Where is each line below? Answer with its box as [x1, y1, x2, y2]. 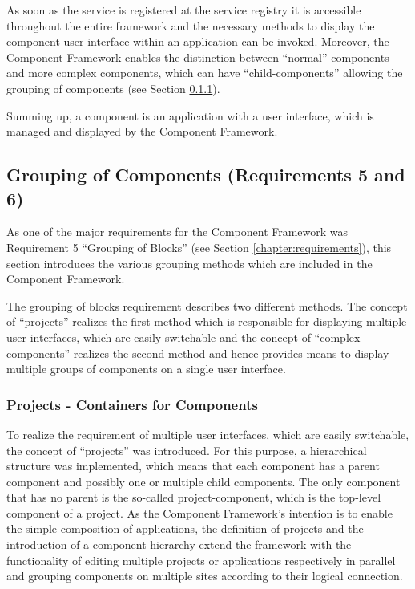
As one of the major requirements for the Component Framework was [6, 223, 349, 240]
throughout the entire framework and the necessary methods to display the [6, 17, 375, 34]
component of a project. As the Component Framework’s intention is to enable [6, 504, 393, 521]
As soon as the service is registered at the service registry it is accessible [6, 2, 361, 18]
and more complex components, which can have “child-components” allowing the [6, 64, 403, 81]
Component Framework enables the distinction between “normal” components [6, 48, 389, 65]
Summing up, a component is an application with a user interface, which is [6, 107, 374, 124]
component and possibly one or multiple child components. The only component [6, 473, 401, 489]
